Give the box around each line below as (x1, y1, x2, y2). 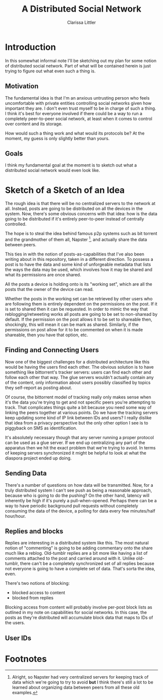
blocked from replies (12, 595, 54, 601)
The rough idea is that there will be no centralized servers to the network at (5, 201, 156, 206)
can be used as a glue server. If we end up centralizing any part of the (5, 440, 146, 445)
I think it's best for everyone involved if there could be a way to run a (5, 110, 143, 116)
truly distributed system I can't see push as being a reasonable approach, (5, 487, 152, 493)
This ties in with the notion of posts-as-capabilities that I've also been (5, 251, 145, 257)
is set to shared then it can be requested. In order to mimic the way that (5, 306, 148, 312)
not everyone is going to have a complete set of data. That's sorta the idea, (5, 566, 155, 572)
